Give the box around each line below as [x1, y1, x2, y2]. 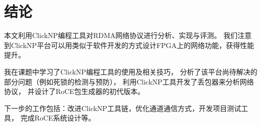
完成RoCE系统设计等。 [20, 112, 96, 123]
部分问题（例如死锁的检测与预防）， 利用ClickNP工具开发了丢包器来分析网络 [4, 76, 254, 86]
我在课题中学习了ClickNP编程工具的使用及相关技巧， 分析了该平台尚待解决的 [4, 66, 257, 76]
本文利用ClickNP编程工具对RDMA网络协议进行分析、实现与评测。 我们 [4, 30, 238, 40]
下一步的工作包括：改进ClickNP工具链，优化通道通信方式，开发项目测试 [4, 102, 241, 113]
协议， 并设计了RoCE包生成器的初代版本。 [4, 86, 145, 96]
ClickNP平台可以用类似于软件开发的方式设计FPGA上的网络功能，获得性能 [11, 39, 254, 50]
